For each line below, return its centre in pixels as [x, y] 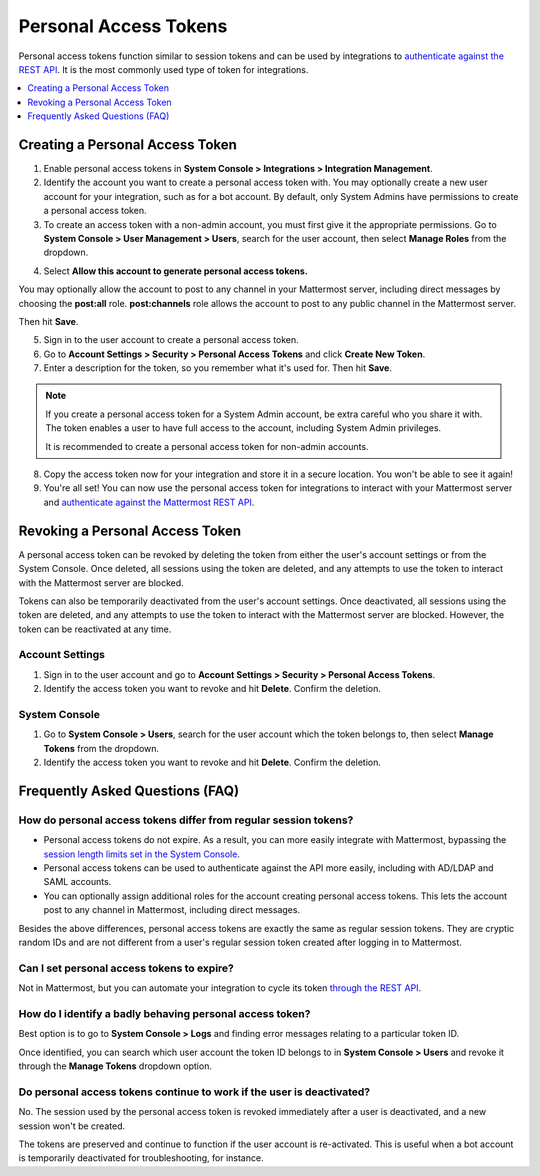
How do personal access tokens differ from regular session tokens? [186, 820]
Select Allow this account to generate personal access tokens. [176, 271]
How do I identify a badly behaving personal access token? [164, 1013]
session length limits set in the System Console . [141, 854]
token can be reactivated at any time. [95, 629]
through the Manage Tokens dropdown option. [115, 1066]
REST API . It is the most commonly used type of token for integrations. [163, 69]
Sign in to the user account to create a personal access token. [171, 340]
